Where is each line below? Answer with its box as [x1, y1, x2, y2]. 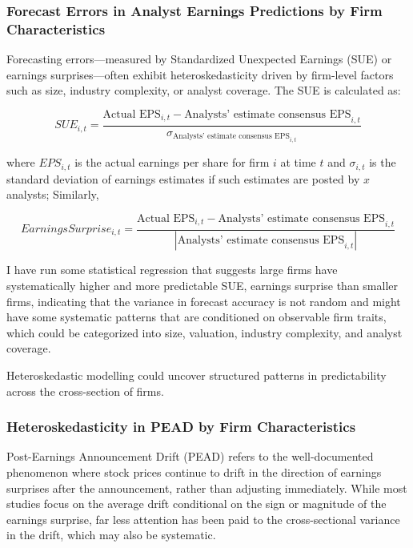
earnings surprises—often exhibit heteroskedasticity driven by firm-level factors [6, 66, 394, 83]
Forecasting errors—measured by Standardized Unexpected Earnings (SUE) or [6, 50, 392, 67]
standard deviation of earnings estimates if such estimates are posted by [6, 170, 360, 187]
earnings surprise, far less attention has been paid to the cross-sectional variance [6, 510, 400, 527]
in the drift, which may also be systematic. [6, 526, 216, 543]
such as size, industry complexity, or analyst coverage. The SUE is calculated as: [6, 82, 401, 99]
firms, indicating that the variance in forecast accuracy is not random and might [6, 292, 401, 309]
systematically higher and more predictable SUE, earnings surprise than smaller [6, 277, 399, 294]
